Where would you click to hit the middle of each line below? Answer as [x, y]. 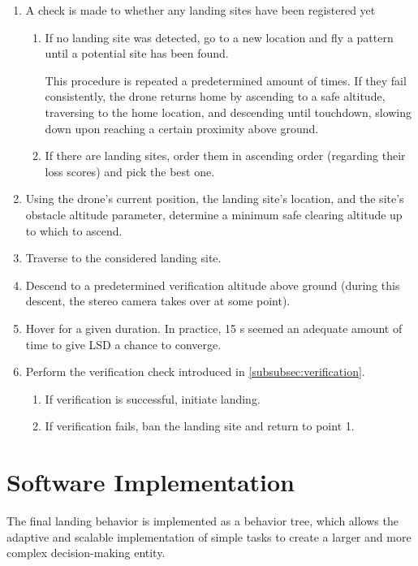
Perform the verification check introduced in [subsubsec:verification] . [195, 372]
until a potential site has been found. [137, 53]
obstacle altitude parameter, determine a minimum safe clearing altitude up [214, 214]
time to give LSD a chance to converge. [123, 344]
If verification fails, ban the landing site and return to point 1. [200, 426]
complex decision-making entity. [86, 553]
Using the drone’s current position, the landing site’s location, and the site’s [215, 199]
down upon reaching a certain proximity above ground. [182, 128]
